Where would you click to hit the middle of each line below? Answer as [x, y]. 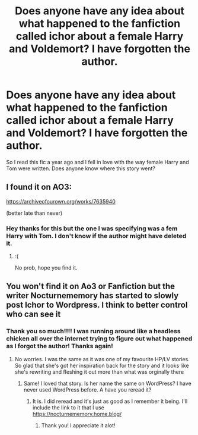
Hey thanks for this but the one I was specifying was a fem [92, 229]
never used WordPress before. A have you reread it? [87, 389]
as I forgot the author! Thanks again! [60, 346]
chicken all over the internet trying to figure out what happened [99, 339]
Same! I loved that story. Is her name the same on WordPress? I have [107, 383]
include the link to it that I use [68, 407]
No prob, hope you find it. [46, 268]
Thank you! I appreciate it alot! [78, 425]
